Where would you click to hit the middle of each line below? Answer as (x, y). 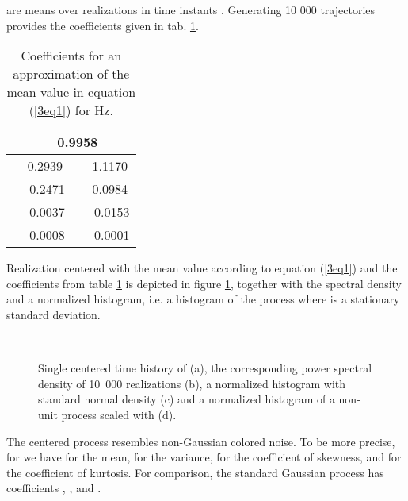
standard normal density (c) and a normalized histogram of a (187, 399)
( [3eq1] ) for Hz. (71, 110)
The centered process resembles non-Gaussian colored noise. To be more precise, (201, 441)
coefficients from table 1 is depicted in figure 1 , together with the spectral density (204, 283)
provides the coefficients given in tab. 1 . (103, 25)
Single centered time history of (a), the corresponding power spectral (205, 368)
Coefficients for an (71, 56)
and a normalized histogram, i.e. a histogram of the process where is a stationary (203, 299)
